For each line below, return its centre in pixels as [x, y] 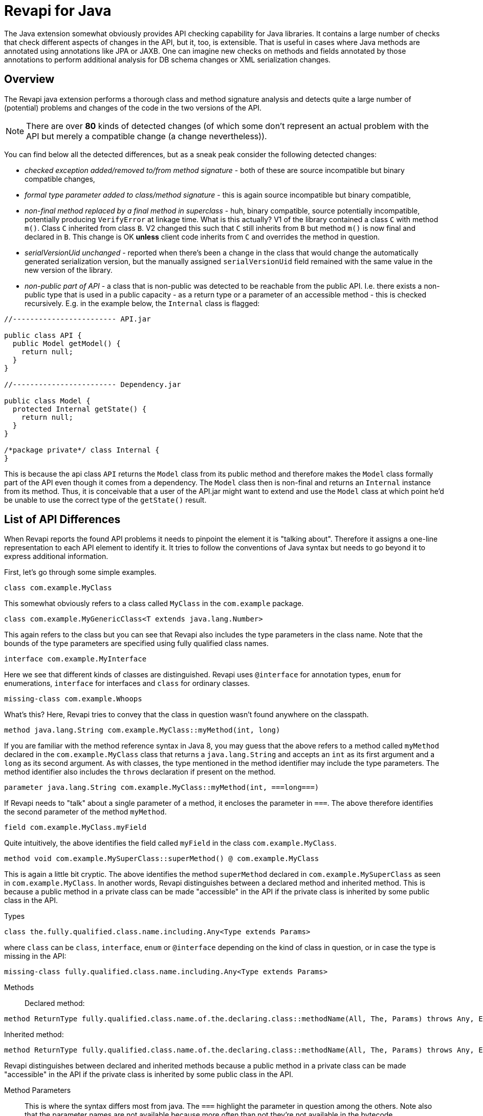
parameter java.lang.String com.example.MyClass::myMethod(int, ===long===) [162, 788]
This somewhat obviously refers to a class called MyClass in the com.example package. [154, 604]
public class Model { [47, 401]
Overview [29, 79]
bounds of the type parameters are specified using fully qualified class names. [137, 643]
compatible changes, [60, 179]
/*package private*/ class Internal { [82, 450]
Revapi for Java [58, 11]
